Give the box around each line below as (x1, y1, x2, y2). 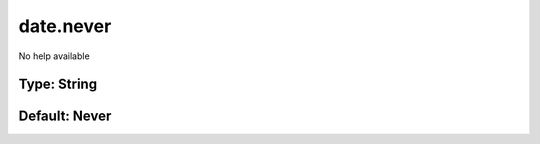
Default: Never (18, 108, 112, 125)
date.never (18, 15, 112, 37)
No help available (18, 50, 90, 62)
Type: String (18, 76, 98, 93)
